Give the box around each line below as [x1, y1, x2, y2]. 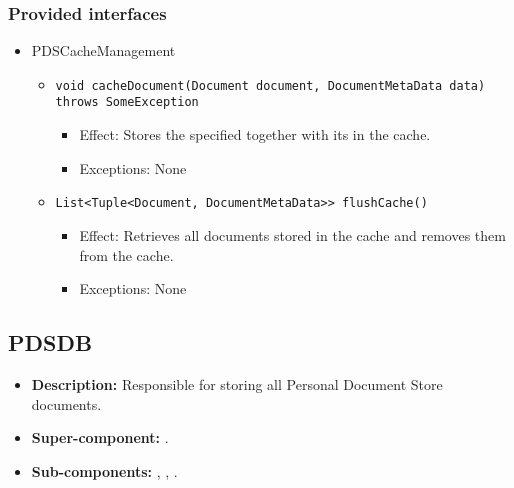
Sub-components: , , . [31, 460, 178, 481]
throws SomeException [55, 95, 199, 110]
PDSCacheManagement [31, 40, 176, 61]
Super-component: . [31, 427, 169, 448]
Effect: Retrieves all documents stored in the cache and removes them [79, 224, 506, 245]
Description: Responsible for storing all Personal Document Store [31, 373, 443, 394]
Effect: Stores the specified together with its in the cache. [79, 124, 431, 145]
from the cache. [79, 244, 174, 265]
